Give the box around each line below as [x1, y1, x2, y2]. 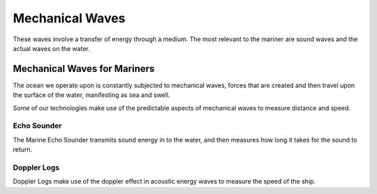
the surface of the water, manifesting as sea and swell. [13, 91, 170, 99]
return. [13, 145, 33, 154]
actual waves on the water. [13, 44, 91, 52]
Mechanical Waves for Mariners [13, 63, 155, 75]
